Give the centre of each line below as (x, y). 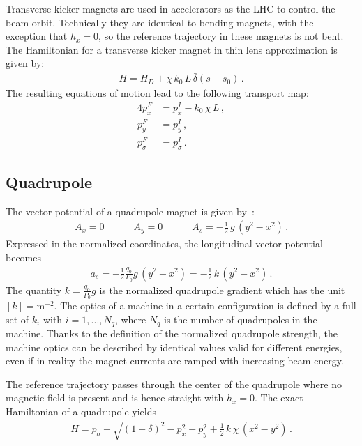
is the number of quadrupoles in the (241, 319)
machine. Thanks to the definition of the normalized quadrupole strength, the (172, 333)
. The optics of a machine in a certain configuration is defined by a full (205, 306)
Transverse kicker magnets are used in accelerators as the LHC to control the (171, 8)
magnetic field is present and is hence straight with (115, 398)
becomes (24, 257)
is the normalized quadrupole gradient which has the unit (222, 290)
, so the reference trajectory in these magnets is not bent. (221, 36)
